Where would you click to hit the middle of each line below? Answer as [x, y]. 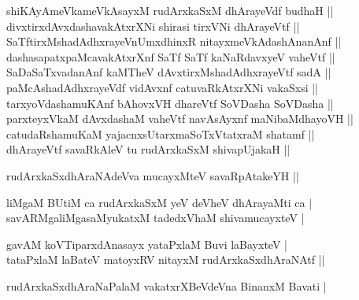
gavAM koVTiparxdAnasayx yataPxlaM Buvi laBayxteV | [147, 244]
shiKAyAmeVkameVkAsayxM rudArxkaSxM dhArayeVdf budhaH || [170, 10]
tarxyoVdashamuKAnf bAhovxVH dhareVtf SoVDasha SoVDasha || [170, 103]
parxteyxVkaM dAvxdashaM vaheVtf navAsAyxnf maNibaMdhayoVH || [180, 119]
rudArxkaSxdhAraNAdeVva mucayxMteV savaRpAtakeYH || [153, 175]
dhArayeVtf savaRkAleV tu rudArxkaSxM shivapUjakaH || [148, 149]
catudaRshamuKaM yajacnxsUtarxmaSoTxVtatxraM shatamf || [161, 133]
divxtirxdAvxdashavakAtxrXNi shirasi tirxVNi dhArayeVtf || [153, 26]
